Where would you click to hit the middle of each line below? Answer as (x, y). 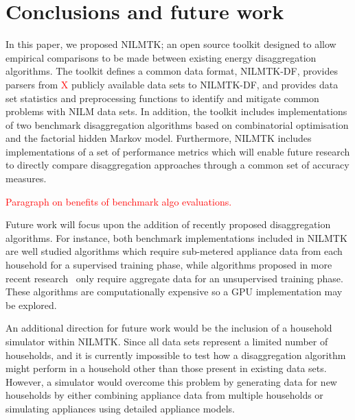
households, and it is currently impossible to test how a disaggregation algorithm (176, 355)
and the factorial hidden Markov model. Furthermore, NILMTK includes (159, 138)
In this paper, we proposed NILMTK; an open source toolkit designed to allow (171, 44)
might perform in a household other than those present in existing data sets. (166, 368)
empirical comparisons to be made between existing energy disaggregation (161, 57)
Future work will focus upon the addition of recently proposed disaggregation (168, 224)
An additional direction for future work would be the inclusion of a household (169, 328)
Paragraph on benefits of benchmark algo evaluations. (119, 201)
